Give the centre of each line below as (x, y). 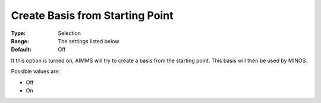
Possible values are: (36, 72)
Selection (70, 33)
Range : (20, 41)
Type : (18, 33)
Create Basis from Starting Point (92, 15)
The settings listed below (89, 41)
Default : (21, 50)
